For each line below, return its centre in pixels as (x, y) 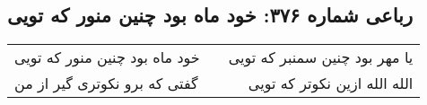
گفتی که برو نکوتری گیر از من (106, 83)
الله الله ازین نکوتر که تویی (331, 83)
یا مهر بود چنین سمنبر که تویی (321, 57)
